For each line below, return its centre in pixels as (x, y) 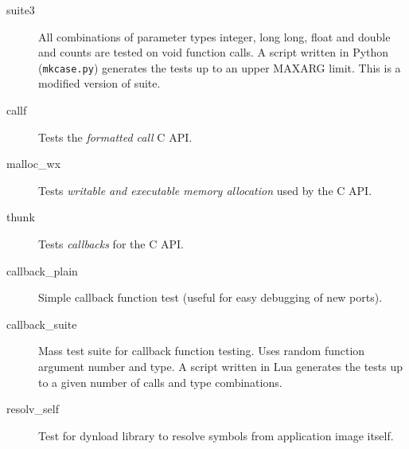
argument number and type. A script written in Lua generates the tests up (221, 366)
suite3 (21, 10)
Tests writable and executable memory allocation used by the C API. (205, 190)
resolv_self (33, 409)
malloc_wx (34, 164)
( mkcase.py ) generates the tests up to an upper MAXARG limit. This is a (220, 67)
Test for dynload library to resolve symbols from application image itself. (216, 435)
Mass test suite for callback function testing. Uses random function (202, 351)
